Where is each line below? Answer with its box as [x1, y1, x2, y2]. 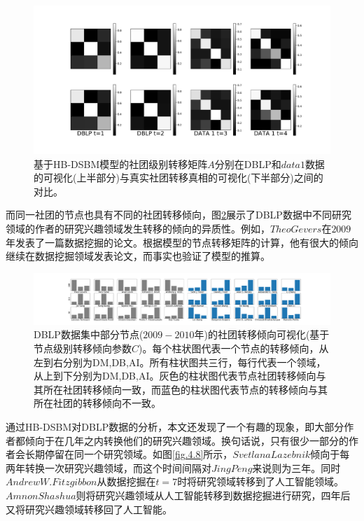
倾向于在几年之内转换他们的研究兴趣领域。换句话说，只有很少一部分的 [24, 433, 349, 447]
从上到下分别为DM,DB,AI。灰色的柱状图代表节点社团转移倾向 [34, 368, 316, 383]
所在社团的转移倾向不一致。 [34, 396, 161, 410]
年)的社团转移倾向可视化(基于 [194, 327, 330, 342]
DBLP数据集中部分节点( [34, 327, 143, 342]
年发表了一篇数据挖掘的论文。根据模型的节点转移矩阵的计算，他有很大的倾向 [6, 235, 358, 249]
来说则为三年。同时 [252, 460, 341, 475]
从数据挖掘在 [97, 474, 156, 489]
